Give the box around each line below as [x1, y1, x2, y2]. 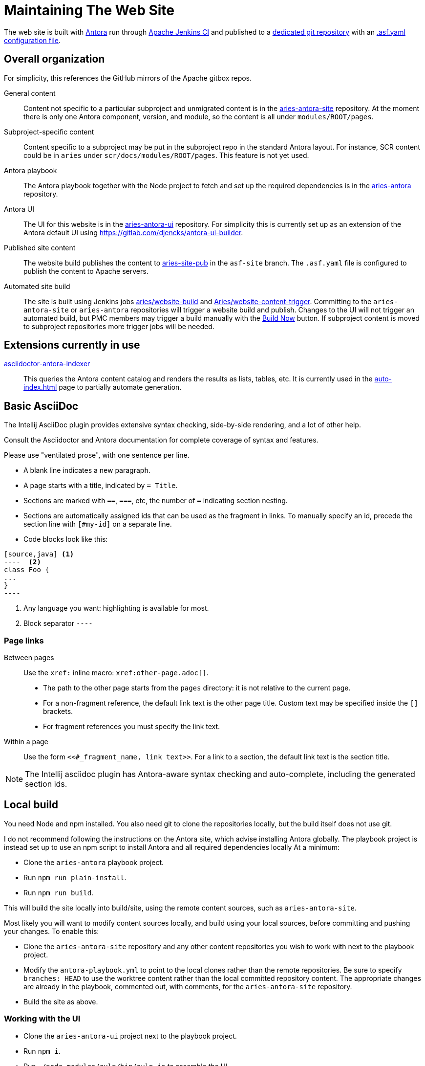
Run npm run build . [23, 888, 94, 897]
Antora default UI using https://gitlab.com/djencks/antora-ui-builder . [23, 228, 243, 237]
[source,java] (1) [4, 550, 74, 558]
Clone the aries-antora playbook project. [23, 858, 164, 866]
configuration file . [4, 36, 61, 44]
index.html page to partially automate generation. [23, 383, 182, 392]
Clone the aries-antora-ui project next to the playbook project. [23, 1031, 237, 1040]
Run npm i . [23, 1046, 61, 1055]
